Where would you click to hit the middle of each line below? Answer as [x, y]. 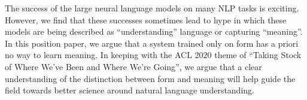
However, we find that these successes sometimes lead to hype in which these [146, 19]
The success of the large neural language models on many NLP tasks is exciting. [152, 8]
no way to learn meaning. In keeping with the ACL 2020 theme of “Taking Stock [153, 55]
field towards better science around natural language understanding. [130, 90]
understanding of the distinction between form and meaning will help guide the [150, 78]
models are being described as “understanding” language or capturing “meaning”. [154, 31]
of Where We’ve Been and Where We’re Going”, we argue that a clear [133, 66]
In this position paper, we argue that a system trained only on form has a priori [152, 43]
